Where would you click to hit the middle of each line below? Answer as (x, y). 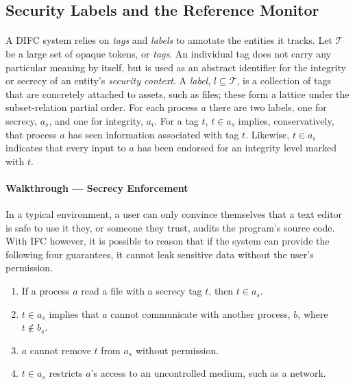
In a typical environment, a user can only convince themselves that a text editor (174, 214)
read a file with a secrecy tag (142, 291)
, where (313, 313)
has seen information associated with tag (154, 134)
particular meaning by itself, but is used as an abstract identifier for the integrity (176, 67)
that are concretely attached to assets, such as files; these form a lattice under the (177, 94)
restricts (66, 373)
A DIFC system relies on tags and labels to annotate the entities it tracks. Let (169, 40)
